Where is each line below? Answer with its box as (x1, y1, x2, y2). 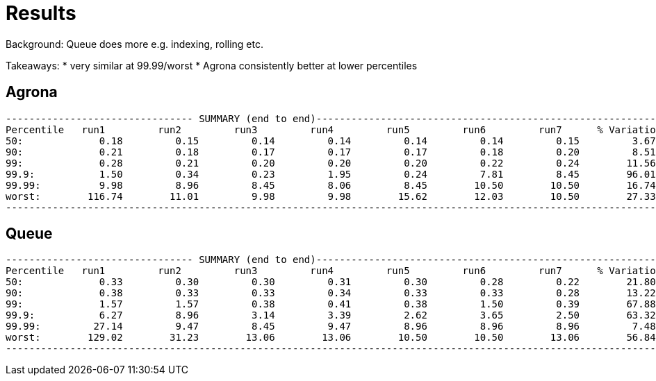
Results (6, 1, 76, 25)
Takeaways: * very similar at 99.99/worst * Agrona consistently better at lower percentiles (6, 59, 418, 71)
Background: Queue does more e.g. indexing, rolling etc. (6, 37, 264, 50)
